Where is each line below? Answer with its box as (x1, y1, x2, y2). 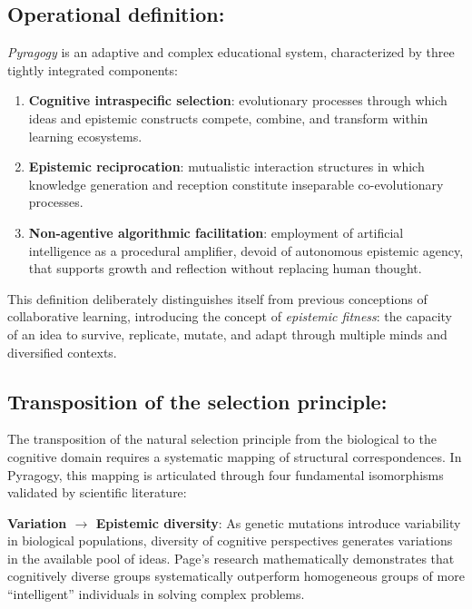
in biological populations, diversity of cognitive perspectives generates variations (7, 531, 453, 550)
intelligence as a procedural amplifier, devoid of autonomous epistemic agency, (28, 241, 464, 260)
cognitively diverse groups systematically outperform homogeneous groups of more (7, 566, 465, 585)
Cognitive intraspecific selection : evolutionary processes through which (28, 91, 447, 110)
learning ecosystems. (28, 126, 143, 145)
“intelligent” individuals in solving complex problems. (7, 584, 305, 604)
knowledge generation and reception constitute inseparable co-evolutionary (28, 174, 444, 193)
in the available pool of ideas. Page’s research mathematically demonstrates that (7, 548, 455, 567)
